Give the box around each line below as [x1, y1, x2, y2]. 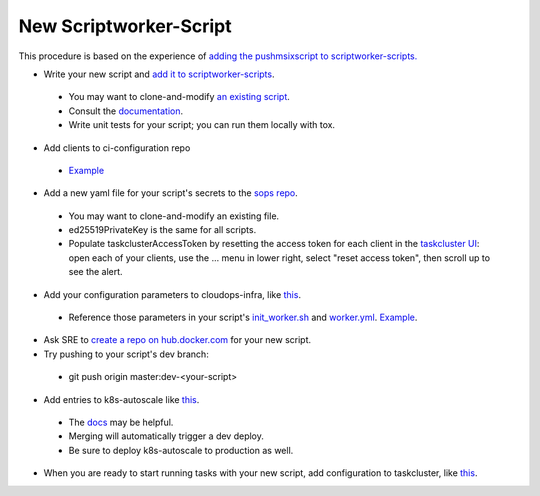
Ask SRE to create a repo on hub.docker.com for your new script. [43, 334, 312, 346]
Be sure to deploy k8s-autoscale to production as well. [68, 444, 294, 456]
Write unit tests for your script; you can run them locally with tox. [68, 119, 335, 131]
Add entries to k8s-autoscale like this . [43, 393, 200, 405]
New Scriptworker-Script [18, 15, 232, 37]
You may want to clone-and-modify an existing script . [68, 91, 290, 103]
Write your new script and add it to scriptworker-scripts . [43, 68, 275, 80]
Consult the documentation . [68, 105, 184, 117]
